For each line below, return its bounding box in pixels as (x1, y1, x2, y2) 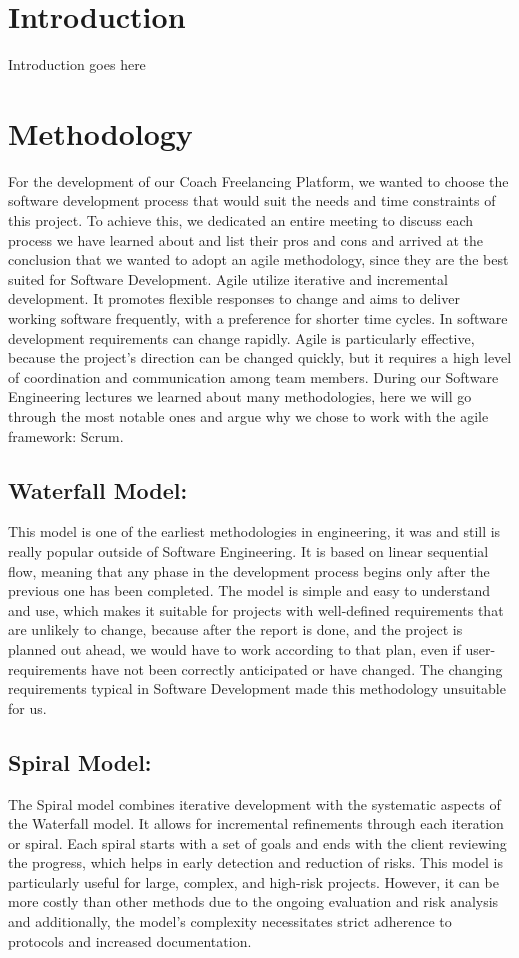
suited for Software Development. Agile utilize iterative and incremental (8, 268, 448, 289)
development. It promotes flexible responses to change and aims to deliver (8, 288, 460, 309)
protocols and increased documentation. (8, 930, 252, 951)
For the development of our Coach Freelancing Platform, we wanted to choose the (8, 170, 509, 191)
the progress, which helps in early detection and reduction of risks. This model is (8, 852, 504, 873)
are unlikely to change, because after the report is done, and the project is (8, 619, 463, 640)
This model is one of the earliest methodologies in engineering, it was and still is (8, 521, 501, 542)
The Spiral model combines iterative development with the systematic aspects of (8, 793, 501, 814)
